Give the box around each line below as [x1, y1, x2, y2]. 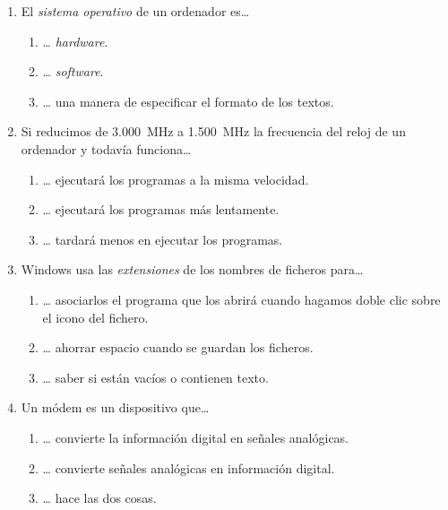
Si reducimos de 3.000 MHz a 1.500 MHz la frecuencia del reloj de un [21, 122, 406, 141]
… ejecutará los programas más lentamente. [42, 200, 280, 219]
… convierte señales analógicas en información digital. [42, 458, 335, 477]
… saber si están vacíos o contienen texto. [42, 367, 269, 386]
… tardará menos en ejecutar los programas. [42, 229, 283, 248]
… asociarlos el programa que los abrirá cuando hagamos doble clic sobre [42, 290, 441, 308]
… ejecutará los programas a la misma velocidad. [42, 169, 309, 188]
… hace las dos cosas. [42, 488, 157, 507]
